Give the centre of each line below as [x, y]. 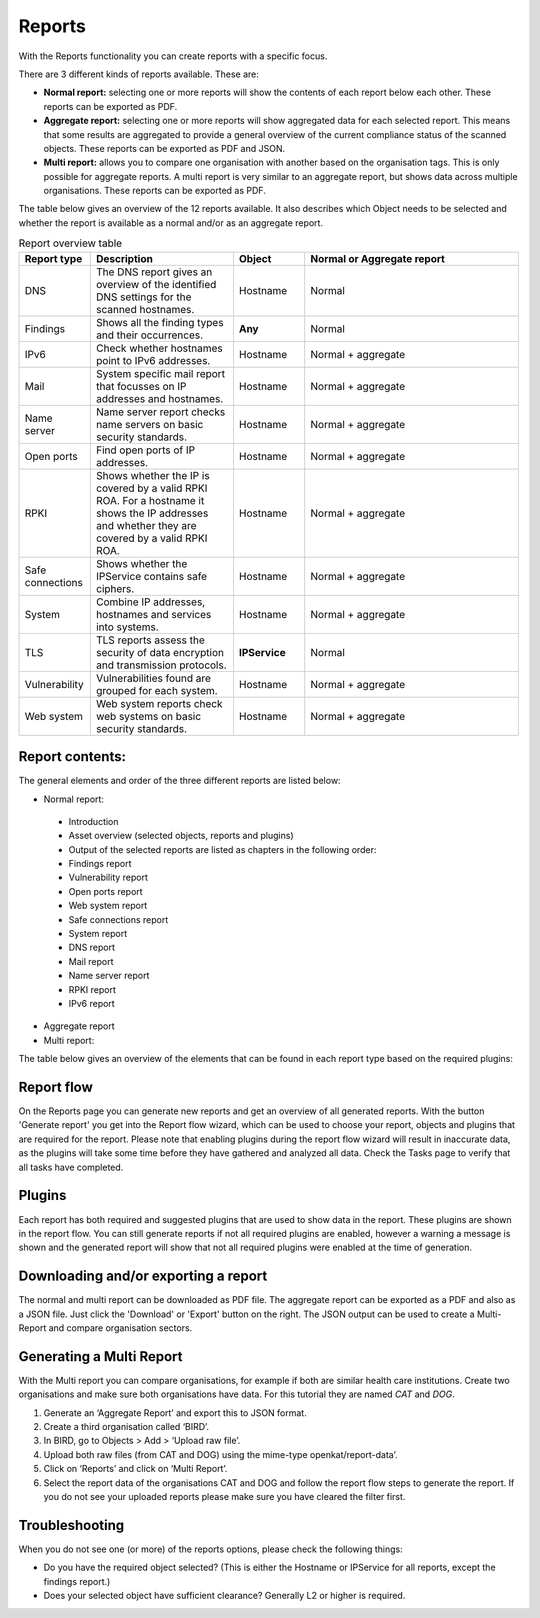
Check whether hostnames [159, 348]
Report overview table [70, 243]
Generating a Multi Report [100, 1356]
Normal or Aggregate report [377, 258]
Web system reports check [159, 703]
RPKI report [92, 989]
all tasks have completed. [71, 1167]
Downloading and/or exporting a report [143, 1276]
